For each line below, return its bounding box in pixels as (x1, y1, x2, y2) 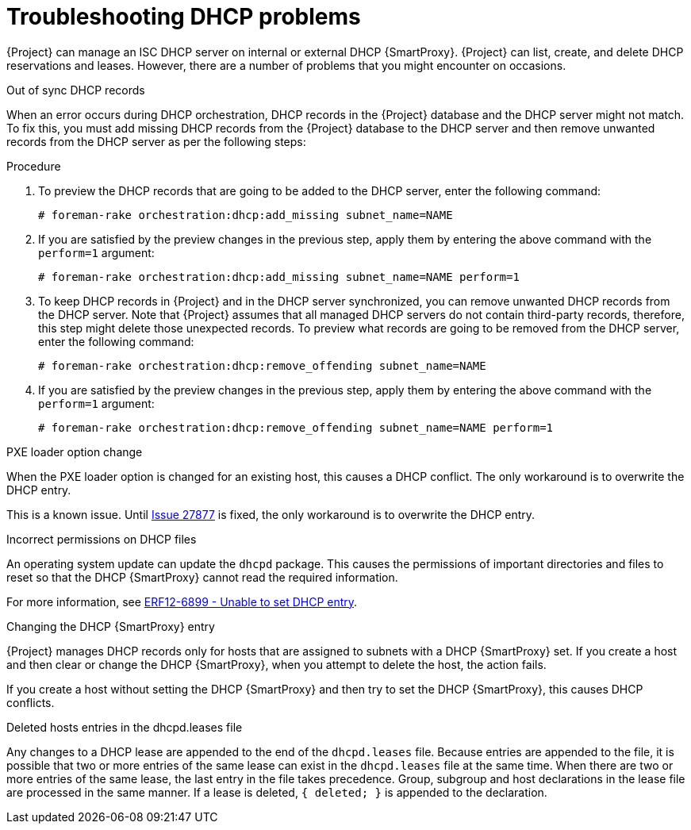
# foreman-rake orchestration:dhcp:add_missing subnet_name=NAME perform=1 (38, 270, 520, 283)
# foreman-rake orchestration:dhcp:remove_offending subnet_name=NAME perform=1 (38, 421, 554, 434)
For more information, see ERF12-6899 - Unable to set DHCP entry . (6, 594, 358, 609)
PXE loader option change (6, 444, 143, 459)
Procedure (6, 159, 61, 173)
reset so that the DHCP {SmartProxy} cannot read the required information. (6, 570, 398, 584)
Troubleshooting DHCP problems (6, 3, 361, 30)
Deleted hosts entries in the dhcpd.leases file (6, 720, 243, 734)
